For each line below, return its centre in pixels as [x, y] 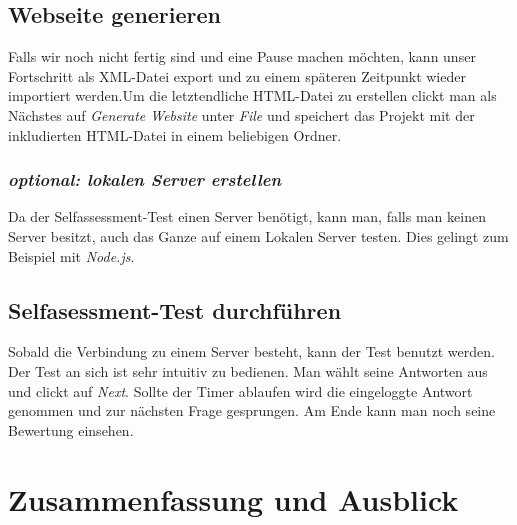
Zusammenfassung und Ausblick [233, 498]
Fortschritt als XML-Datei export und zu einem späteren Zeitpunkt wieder [237, 75]
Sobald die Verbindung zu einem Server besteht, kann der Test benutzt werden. [251, 351]
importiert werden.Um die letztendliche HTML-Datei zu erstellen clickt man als [252, 95]
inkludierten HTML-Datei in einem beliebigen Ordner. [175, 134]
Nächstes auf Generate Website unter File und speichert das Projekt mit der [241, 114]
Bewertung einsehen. [71, 429]
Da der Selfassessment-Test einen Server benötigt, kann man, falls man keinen [247, 216]
